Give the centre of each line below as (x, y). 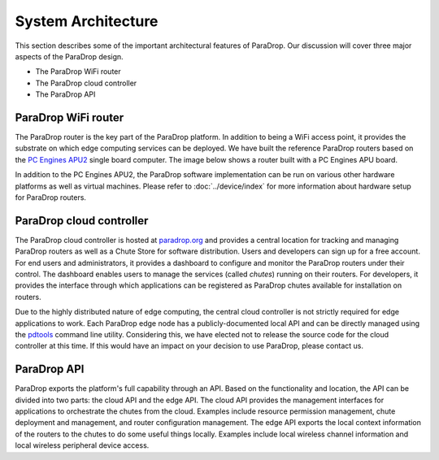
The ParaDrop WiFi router (78, 72)
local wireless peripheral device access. (82, 445)
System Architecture (87, 21)
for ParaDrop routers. (51, 197)
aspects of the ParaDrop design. (69, 56)
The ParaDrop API (65, 94)
